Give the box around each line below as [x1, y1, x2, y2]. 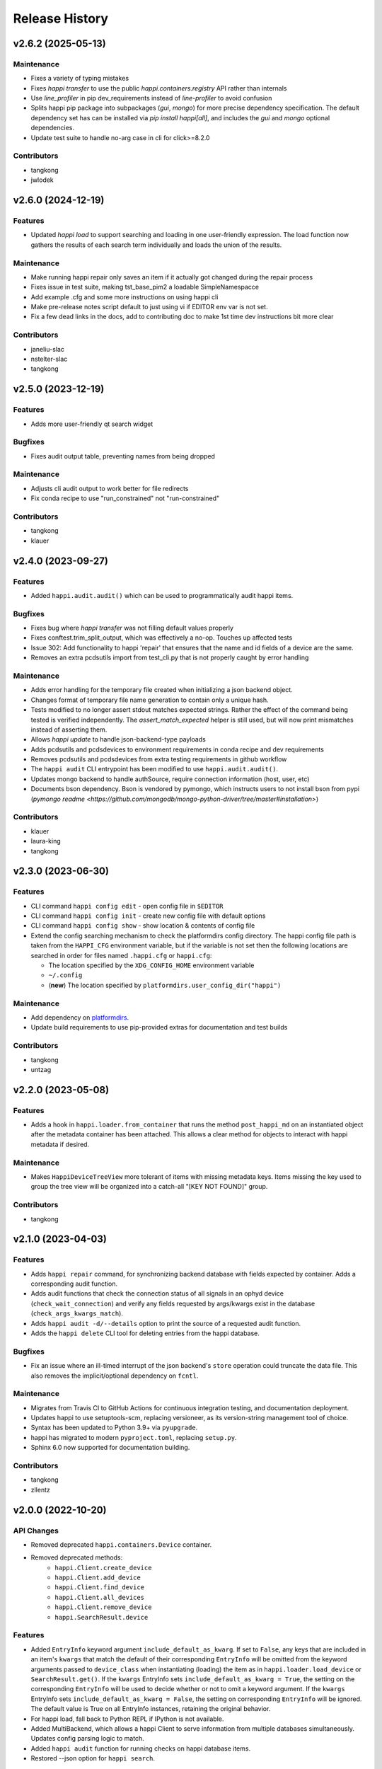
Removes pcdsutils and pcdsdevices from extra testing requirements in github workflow [30, 755, 287, 764]
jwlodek [30, 175, 54, 184]
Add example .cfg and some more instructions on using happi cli [30, 292, 219, 301]
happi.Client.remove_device [54, 1603, 152, 1611]
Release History [13, 11, 109, 26]
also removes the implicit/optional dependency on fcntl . [30, 1371, 199, 1380]
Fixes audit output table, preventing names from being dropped [30, 451, 216, 460]
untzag [30, 1065, 52, 1073]
